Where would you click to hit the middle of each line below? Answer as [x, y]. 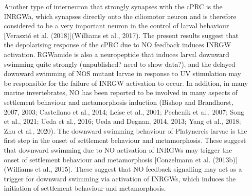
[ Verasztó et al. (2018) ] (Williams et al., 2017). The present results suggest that [121, 35]
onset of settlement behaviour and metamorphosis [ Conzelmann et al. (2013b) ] [121, 159]
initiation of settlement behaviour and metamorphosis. [85, 188]
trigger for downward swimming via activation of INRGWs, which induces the [120, 178]
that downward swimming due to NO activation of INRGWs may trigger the [118, 149]
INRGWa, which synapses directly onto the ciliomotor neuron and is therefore [120, 16]
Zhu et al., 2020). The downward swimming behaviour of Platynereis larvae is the [126, 130]
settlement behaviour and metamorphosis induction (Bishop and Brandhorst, [119, 102]
